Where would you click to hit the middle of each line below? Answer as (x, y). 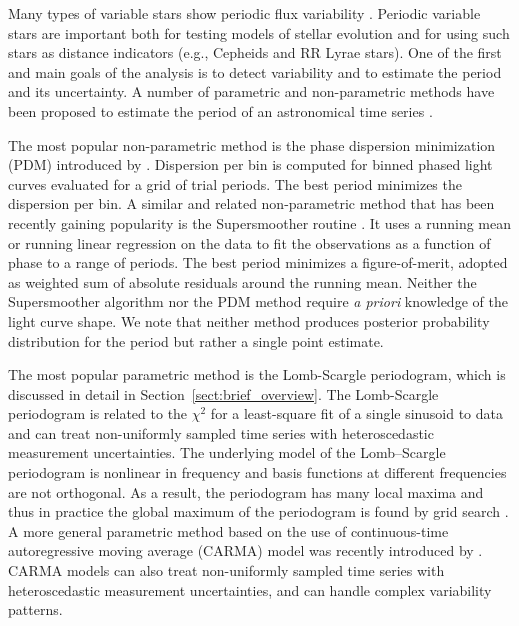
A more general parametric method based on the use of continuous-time (228, 530)
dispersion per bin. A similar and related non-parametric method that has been (251, 203)
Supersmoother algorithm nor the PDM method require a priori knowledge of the (258, 301)
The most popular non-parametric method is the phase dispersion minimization (252, 144)
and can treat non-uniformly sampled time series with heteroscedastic (221, 432)
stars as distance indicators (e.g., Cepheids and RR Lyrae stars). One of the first (255, 52)
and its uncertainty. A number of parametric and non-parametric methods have (251, 91)
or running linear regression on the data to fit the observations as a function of (249, 242)
